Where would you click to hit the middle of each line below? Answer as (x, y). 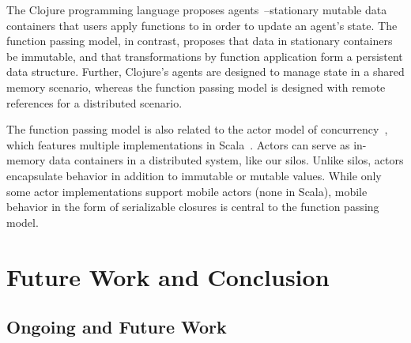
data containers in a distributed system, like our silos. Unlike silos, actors (226, 160)
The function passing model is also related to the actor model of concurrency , (197, 129)
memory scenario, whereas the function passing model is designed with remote (196, 87)
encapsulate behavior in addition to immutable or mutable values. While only (194, 175)
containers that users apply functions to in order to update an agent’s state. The (202, 25)
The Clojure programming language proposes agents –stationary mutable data (197, 9)
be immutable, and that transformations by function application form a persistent (205, 56)
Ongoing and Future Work (117, 327)
